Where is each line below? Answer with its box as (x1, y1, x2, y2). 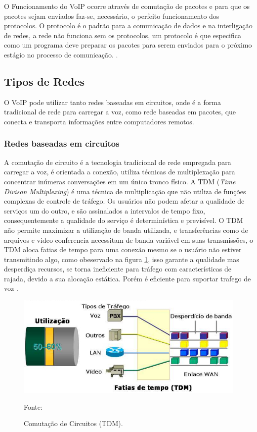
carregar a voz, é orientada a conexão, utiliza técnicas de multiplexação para (4, 166, 235, 177)
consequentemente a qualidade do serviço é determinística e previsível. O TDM (4, 215, 243, 225)
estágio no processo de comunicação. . (4, 49, 118, 59)
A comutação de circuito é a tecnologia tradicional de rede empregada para (4, 157, 231, 167)
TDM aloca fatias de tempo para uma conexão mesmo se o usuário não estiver (4, 244, 242, 255)
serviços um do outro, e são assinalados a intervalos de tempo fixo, (4, 205, 206, 216)
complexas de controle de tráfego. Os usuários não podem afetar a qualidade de (4, 196, 245, 206)
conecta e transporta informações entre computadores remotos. (4, 116, 194, 126)
